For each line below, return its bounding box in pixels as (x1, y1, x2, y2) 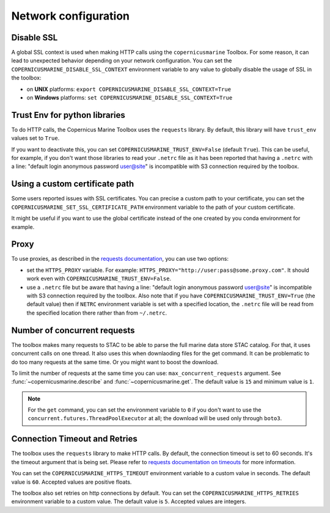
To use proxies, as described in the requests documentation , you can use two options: (11, 255, 229, 263)
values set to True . (11, 134, 60, 142)
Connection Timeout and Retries (11, 434, 137, 444)
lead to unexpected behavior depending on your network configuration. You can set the (11, 57, 232, 64)
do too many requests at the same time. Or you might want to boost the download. (11, 358, 219, 366)
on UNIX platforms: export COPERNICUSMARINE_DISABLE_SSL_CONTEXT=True (26, 85, 232, 93)
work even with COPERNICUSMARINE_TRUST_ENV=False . (26, 275, 171, 282)
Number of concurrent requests (11, 325, 135, 335)
